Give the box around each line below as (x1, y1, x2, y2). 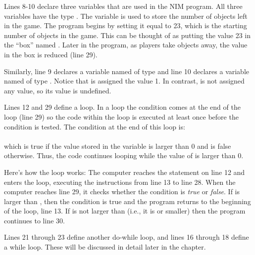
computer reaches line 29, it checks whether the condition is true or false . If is (4, 186, 240, 197)
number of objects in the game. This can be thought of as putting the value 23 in (4, 30, 251, 40)
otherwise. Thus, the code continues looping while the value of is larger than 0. (4, 150, 244, 161)
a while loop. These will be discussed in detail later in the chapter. (4, 242, 206, 252)
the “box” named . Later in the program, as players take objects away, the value (4, 40, 248, 50)
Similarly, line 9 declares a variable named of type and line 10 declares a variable (4, 66, 250, 76)
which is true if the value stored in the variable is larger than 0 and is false (4, 140, 231, 151)
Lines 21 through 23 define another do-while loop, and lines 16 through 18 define (4, 232, 249, 242)
